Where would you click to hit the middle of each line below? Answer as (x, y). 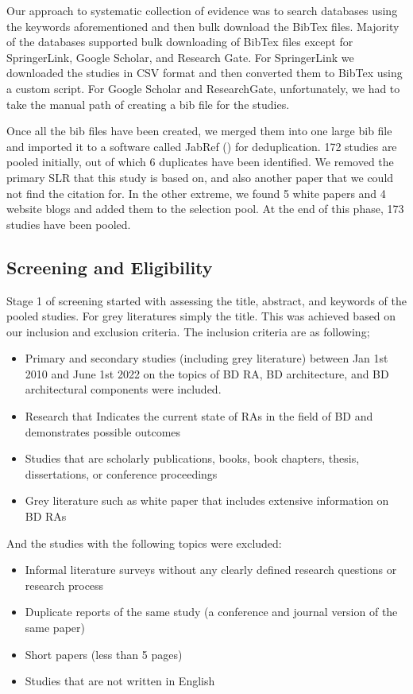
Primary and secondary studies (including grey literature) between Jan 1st (206, 358)
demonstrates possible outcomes (103, 431)
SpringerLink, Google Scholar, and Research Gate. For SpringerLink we (180, 57)
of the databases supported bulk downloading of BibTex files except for (180, 42)
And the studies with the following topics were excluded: (144, 543)
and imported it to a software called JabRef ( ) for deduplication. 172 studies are (202, 146)
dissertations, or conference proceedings (121, 473)
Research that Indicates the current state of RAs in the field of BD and (199, 416)
